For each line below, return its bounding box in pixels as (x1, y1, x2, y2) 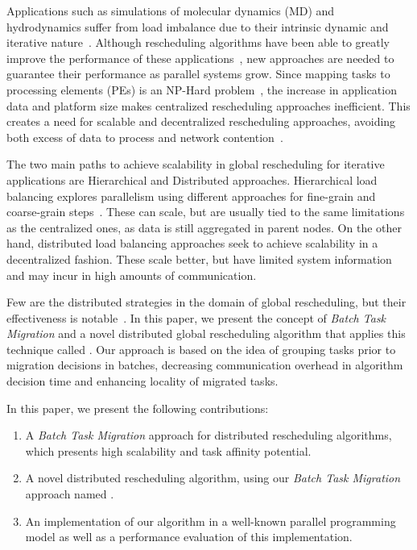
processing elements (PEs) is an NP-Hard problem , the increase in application (6, 81, 397, 98)
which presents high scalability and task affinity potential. (25, 442, 312, 459)
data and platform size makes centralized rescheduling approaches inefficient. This (6, 97, 411, 114)
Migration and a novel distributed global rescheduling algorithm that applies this (6, 325, 406, 342)
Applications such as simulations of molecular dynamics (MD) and (6, 2, 335, 19)
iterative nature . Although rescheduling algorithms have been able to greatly (6, 34, 390, 51)
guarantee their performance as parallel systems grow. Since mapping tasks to (6, 65, 390, 82)
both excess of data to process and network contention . (6, 128, 283, 145)
